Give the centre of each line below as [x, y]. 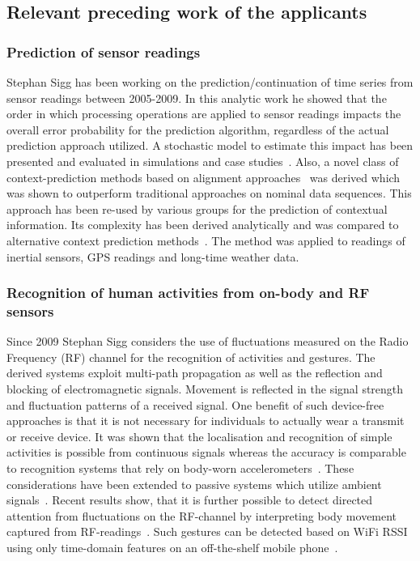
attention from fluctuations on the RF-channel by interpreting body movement [202, 515]
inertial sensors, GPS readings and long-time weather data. [153, 256]
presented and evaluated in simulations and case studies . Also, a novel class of [203, 161]
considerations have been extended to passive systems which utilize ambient [194, 484]
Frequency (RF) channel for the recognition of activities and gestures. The [191, 357]
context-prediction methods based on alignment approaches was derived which [204, 177]
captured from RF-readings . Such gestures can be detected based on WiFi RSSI [207, 531]
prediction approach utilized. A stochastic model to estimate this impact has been [210, 145]
